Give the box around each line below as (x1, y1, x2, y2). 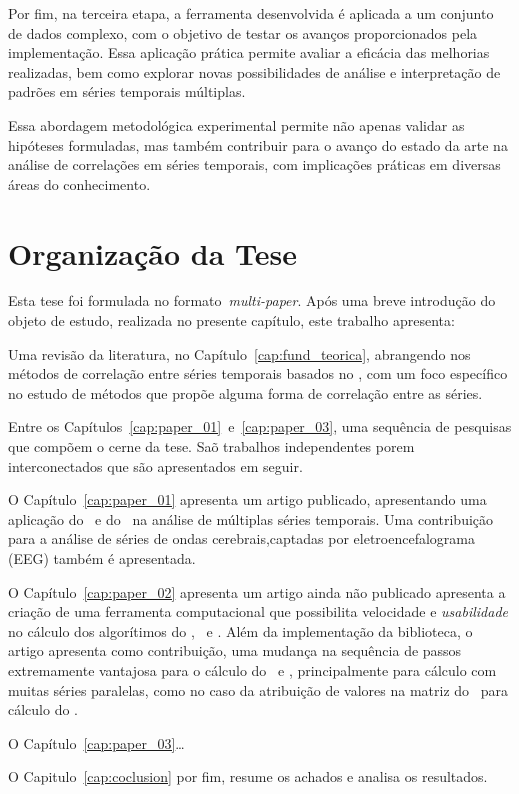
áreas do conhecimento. (8, 173, 151, 194)
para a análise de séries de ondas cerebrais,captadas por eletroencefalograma (8, 528, 475, 549)
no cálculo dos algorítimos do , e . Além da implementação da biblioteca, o (8, 620, 473, 641)
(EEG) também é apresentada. (8, 548, 196, 568)
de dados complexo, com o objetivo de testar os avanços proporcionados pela (8, 22, 478, 43)
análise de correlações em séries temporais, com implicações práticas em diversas (8, 154, 501, 175)
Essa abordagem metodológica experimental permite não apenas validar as (8, 114, 465, 135)
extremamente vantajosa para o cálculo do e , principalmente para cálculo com (8, 659, 497, 680)
